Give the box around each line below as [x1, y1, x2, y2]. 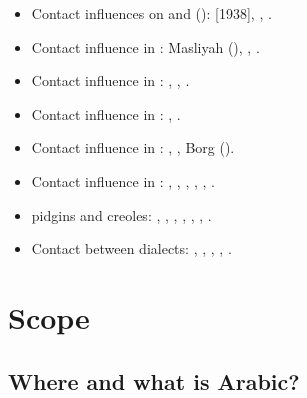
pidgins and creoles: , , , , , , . [31, 204, 212, 225]
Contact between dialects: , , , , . [31, 238, 232, 259]
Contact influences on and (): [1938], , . [31, 3, 272, 23]
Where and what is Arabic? [8, 365, 300, 396]
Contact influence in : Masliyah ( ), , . [31, 36, 260, 57]
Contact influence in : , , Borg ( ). [31, 137, 235, 158]
